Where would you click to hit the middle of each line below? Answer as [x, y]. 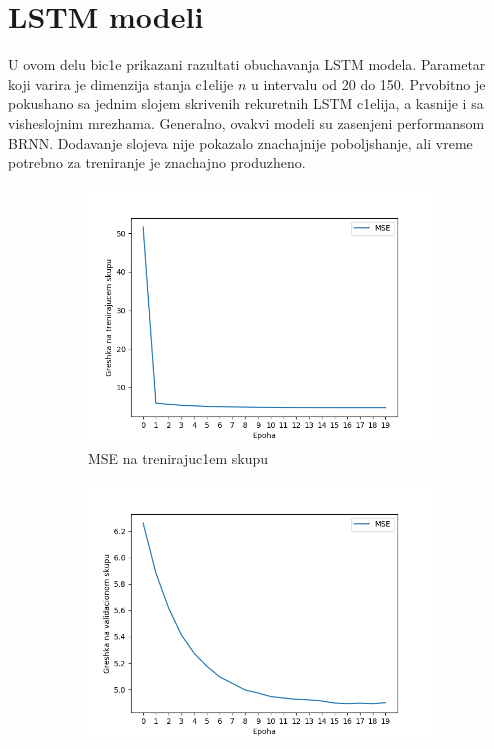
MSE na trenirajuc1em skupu [178, 458]
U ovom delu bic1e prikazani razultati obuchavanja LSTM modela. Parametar [247, 64]
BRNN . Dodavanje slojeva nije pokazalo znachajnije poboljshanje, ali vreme [240, 142]
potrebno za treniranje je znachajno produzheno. [157, 162]
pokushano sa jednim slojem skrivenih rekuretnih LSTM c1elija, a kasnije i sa [246, 103]
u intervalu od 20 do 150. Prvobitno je [368, 83]
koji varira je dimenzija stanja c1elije [121, 83]
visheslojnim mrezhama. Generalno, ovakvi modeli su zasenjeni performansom [246, 122]
